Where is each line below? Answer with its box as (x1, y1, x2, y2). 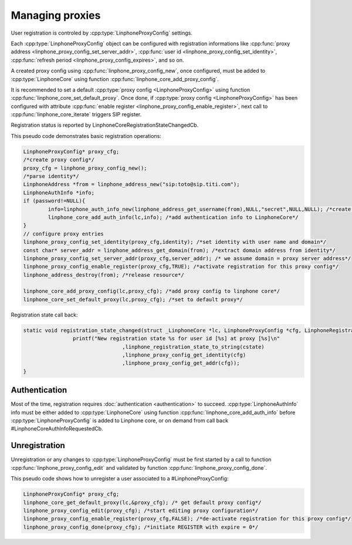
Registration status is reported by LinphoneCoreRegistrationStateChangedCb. (11, 122, 199, 129)
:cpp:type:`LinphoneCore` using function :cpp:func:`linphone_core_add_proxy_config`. (11, 75, 219, 82)
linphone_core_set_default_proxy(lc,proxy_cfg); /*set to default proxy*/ (23, 296, 243, 302)
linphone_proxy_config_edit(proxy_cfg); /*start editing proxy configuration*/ (23, 507, 259, 514)
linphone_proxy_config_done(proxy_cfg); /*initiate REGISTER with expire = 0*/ (23, 523, 259, 530)
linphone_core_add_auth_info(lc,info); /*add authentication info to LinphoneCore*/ (48, 214, 299, 220)
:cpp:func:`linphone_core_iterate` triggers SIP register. (11, 111, 142, 118)
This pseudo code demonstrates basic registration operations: (11, 132, 161, 139)
